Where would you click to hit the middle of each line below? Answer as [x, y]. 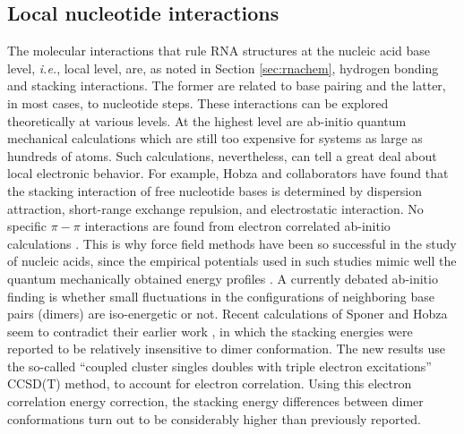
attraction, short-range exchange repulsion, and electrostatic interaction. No [215, 208]
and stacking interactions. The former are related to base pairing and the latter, [227, 85]
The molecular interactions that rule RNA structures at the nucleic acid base [219, 51]
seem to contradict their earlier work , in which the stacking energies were [210, 331]
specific [27, 226]
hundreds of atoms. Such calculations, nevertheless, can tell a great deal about [222, 155]
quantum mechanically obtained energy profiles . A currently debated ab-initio [223, 278]
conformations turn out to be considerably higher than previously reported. [214, 418]
